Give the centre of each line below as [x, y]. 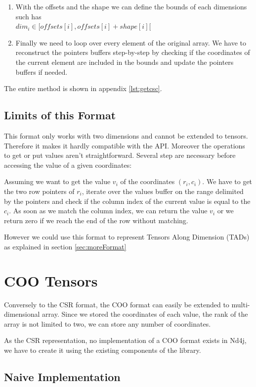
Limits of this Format [60, 115]
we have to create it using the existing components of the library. [103, 350]
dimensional [22, 314]
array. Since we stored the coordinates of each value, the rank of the [145, 314]
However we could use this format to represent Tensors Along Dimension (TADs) [127, 237]
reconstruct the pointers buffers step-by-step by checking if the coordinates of [133, 52]
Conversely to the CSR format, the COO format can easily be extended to [117, 304]
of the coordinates [148, 181]
